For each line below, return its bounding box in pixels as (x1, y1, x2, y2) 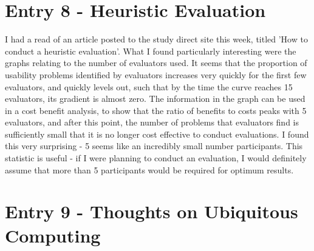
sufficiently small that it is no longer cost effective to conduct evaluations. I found (5, 127, 309, 140)
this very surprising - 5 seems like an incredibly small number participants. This (5, 139, 303, 152)
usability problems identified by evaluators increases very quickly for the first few (5, 68, 307, 81)
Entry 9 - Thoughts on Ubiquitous (5, 199, 298, 224)
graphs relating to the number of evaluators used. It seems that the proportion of (5, 56, 307, 69)
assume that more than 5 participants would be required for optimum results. (5, 163, 294, 176)
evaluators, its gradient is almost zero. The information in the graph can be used (5, 92, 305, 105)
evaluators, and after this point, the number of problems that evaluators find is (5, 116, 299, 129)
